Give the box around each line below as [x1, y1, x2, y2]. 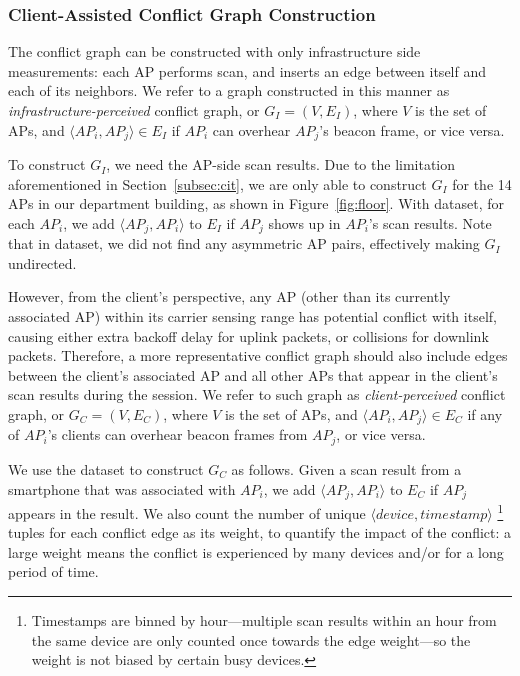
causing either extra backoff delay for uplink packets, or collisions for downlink [8, 325, 489, 346]
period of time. [8, 561, 99, 582]
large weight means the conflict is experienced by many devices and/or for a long [8, 541, 504, 562]
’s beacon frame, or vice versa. [319, 119, 505, 140]
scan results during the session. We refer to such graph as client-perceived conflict [8, 384, 506, 405]
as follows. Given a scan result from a [231, 458, 462, 479]
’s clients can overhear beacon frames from [47, 424, 308, 445]
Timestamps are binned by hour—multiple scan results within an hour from [31, 610, 497, 631]
